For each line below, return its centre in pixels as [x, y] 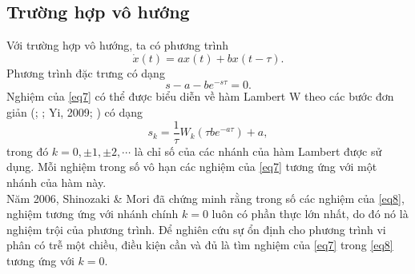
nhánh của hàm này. [56, 182]
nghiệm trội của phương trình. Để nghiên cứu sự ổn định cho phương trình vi [196, 229]
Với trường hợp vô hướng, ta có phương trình [118, 45]
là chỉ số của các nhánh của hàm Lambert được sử [258, 151]
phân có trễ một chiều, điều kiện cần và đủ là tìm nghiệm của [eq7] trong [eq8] [200, 245]
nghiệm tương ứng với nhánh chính [93, 214]
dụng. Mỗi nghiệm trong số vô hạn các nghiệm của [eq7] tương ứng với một [192, 167]
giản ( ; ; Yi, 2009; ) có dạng [75, 112]
